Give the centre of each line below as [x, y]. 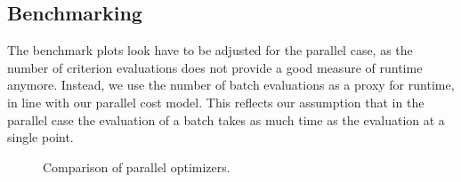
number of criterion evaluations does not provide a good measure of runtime [215, 67]
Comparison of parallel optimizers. [137, 166]
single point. [40, 137]
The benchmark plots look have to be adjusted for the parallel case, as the [210, 50]
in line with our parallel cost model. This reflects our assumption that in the [216, 102]
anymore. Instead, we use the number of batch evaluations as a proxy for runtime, [231, 85]
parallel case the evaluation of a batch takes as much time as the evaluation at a [226, 119]
